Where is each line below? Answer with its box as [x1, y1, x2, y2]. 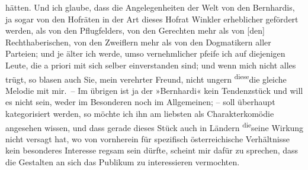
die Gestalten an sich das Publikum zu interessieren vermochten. [5, 156, 240, 168]
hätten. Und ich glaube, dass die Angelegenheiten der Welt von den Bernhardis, [5, 1, 295, 13]
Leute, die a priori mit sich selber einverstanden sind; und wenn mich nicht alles [5, 58, 296, 71]
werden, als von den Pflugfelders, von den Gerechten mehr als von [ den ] [5, 24, 265, 37]
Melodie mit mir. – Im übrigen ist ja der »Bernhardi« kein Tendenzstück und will [5, 84, 303, 96]
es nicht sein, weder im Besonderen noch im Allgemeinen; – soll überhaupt [5, 96, 275, 108]
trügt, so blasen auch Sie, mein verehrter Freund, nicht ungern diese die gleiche [5, 71, 287, 85]
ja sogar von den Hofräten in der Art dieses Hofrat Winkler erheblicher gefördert [5, 12, 299, 25]
